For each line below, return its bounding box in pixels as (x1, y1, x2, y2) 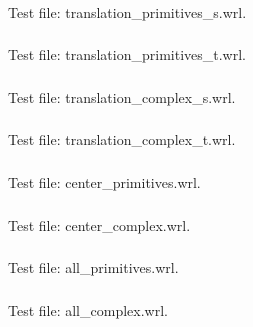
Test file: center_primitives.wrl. (8, 171, 201, 192)
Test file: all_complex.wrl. (8, 299, 168, 320)
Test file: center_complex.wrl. (8, 214, 191, 235)
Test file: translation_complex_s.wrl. (8, 86, 236, 107)
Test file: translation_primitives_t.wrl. (8, 44, 246, 65)
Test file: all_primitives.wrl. (8, 257, 179, 278)
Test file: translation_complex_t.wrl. (8, 129, 236, 150)
